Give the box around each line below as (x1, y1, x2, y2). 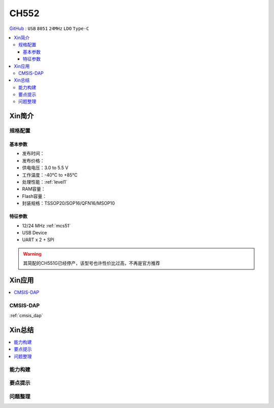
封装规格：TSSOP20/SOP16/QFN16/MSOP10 (22, 200, 115, 207)
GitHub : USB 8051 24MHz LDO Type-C (9, 25, 89, 31)
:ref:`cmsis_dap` (9, 313, 43, 319)
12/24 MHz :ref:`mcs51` (22, 222, 71, 228)
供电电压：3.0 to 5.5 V (22, 165, 68, 171)
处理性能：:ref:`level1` (22, 179, 67, 185)
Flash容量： (22, 193, 47, 199)
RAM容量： (22, 186, 46, 192)
